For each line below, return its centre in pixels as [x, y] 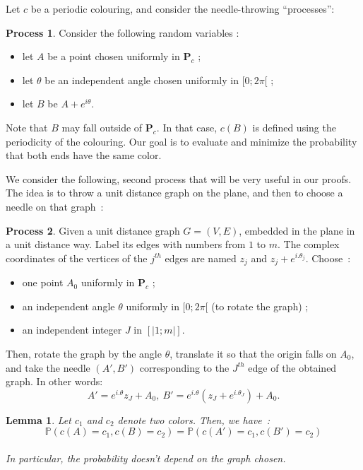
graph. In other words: [54, 381]
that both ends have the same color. [84, 155]
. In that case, [187, 127]
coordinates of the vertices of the [77, 258]
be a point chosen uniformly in [114, 56]
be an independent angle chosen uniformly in [142, 80]
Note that [27, 127]
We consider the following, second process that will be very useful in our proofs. [179, 178]
